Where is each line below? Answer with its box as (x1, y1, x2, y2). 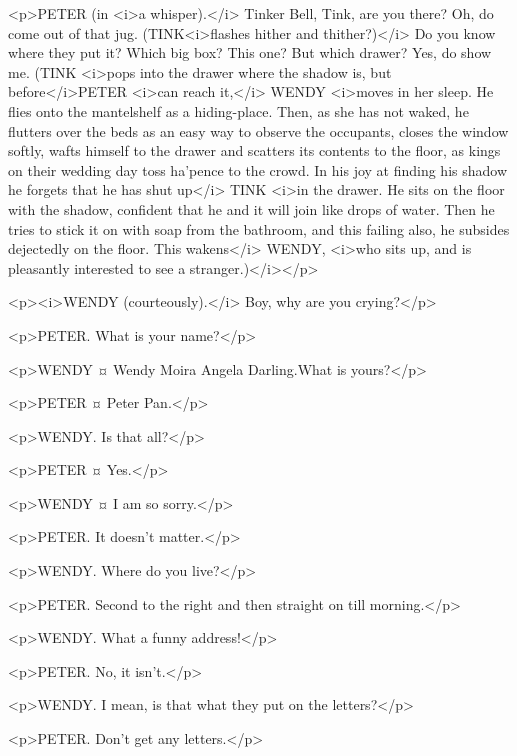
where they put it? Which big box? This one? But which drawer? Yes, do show (8, 42, 492, 63)
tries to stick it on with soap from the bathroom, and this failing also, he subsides (8, 218, 510, 239)
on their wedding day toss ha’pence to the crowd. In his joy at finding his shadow (8, 159, 508, 180)
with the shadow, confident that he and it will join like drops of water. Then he (8, 198, 495, 219)
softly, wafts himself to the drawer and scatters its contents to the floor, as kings (8, 140, 501, 161)
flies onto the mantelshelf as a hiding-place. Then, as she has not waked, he (8, 100, 469, 121)
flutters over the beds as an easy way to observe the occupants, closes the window (8, 120, 509, 141)
